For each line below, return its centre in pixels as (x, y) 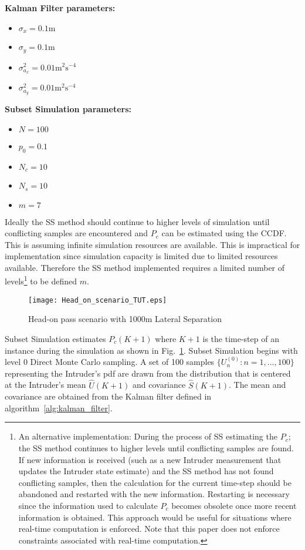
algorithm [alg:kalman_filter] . (59, 408)
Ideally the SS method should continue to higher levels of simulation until (137, 221)
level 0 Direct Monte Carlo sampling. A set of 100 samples (110, 362)
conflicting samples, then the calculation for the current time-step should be (155, 482)
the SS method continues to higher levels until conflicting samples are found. (156, 447)
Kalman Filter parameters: (60, 8)
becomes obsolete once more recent (234, 505)
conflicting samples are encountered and (77, 233)
